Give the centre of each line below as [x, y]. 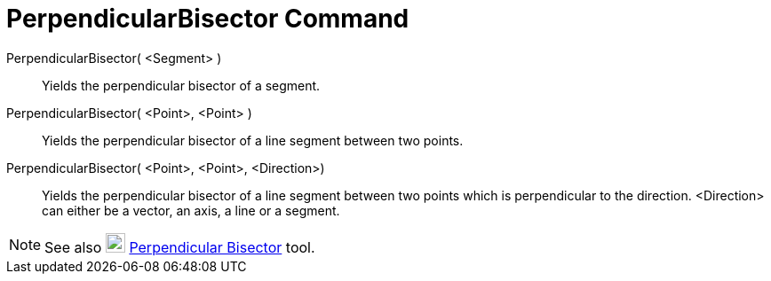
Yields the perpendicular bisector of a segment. [181, 85]
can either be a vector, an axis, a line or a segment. [191, 210]
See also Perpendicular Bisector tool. [180, 247]
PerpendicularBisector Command [208, 19]
